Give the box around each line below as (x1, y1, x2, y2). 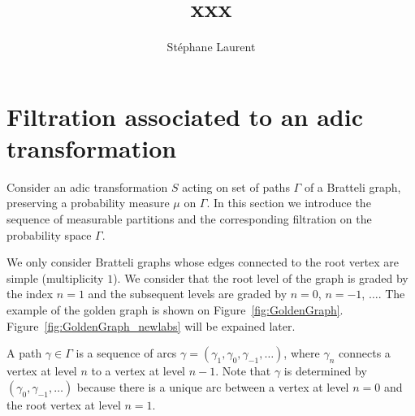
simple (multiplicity (6, 269, 104, 286)
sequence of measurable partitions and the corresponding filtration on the (6, 210, 372, 227)
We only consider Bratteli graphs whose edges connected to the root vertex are (6, 253, 399, 271)
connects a (338, 344, 391, 362)
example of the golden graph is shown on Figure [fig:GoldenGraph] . (6, 301, 344, 318)
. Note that (215, 362, 271, 379)
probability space (6, 226, 92, 243)
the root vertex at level (6, 396, 121, 413)
